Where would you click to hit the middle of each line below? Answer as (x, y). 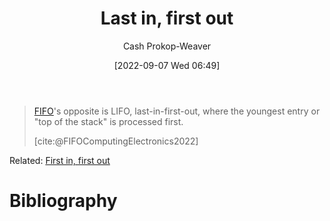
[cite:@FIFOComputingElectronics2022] (116, 141)
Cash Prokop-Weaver (167, 46)
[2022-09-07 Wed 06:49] (167, 65)
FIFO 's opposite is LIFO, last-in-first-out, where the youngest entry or (177, 111)
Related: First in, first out (60, 160)
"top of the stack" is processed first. (108, 121)
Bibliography (63, 201)
